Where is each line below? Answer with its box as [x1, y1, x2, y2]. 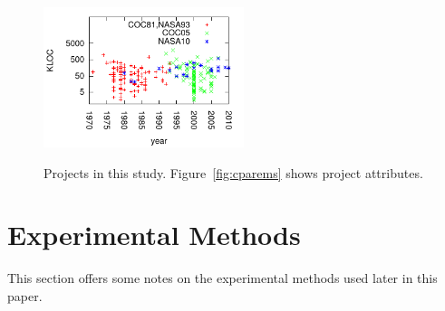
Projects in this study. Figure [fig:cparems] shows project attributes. [44, 163, 423, 182]
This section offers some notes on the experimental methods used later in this [7, 269, 438, 287]
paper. [7, 286, 43, 305]
